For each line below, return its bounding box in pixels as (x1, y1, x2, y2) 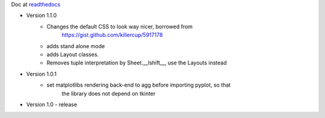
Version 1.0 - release (26, 101, 78, 108)
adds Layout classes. (46, 51, 99, 58)
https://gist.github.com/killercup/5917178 (61, 31, 163, 39)
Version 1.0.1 (26, 70, 57, 78)
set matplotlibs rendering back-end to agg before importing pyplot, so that (46, 81, 231, 88)
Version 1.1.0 (26, 12, 57, 19)
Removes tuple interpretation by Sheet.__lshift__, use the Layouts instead (46, 59, 227, 66)
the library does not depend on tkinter (61, 90, 156, 97)
